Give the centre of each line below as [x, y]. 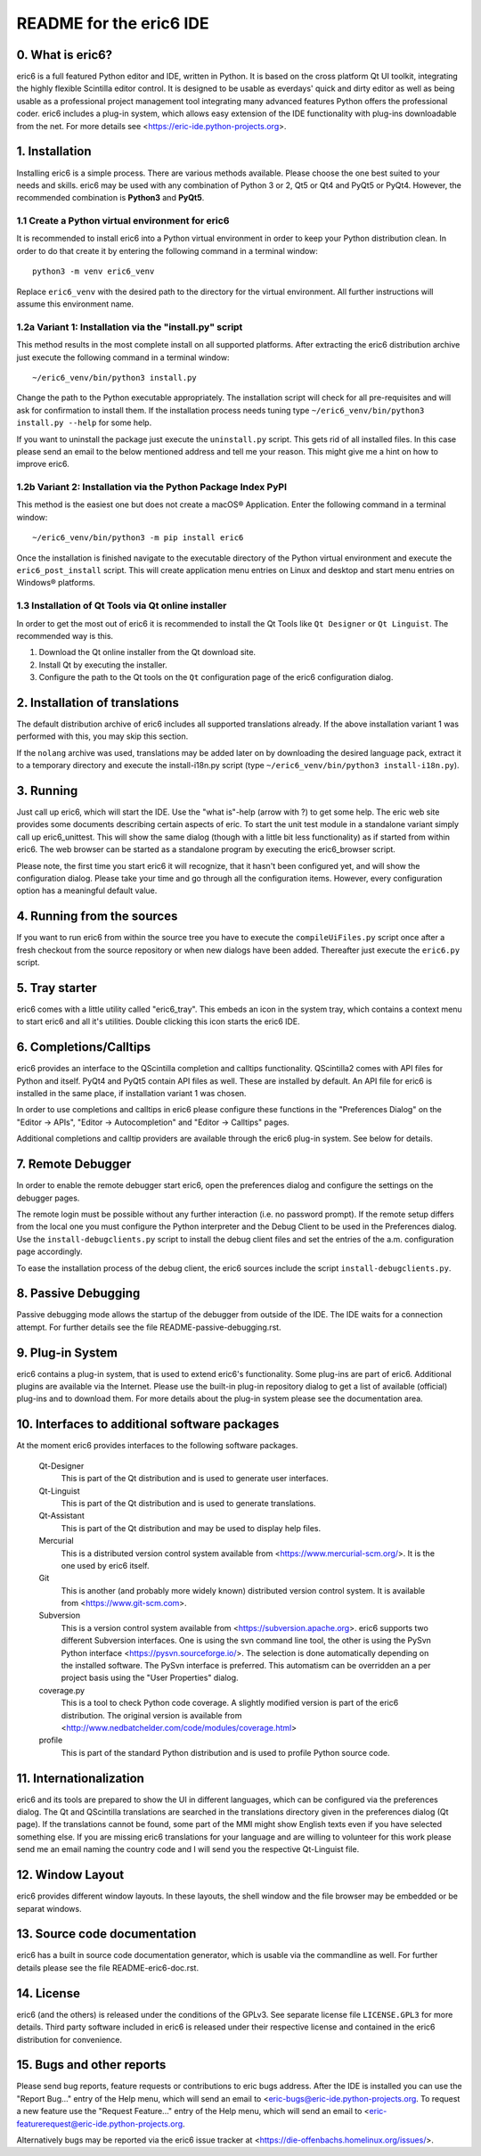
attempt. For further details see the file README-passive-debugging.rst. [149, 1327]
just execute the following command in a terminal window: [123, 357]
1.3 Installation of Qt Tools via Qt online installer [122, 606]
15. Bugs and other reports [91, 2065]
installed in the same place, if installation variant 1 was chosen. [131, 1094]
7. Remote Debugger [74, 1164]
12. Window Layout [70, 1875]
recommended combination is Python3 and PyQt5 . [110, 198]
